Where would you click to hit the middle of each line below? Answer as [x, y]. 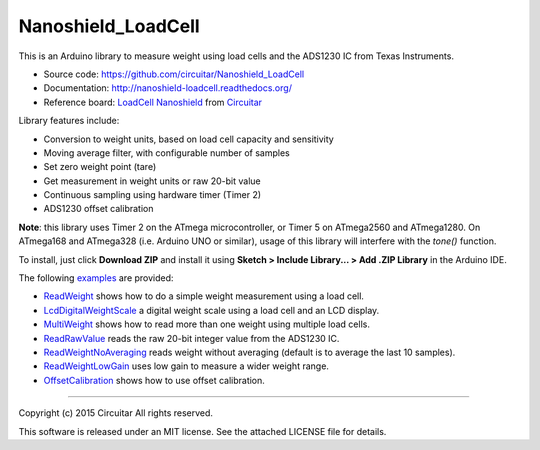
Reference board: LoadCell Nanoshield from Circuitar [153, 102]
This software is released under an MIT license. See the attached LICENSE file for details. [202, 431]
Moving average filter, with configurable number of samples [166, 152]
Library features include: [69, 121]
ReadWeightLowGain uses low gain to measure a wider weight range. [186, 366]
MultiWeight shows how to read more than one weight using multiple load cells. [206, 324]
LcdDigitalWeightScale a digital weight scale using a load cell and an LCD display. [211, 310]
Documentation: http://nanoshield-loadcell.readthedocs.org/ [167, 88]
